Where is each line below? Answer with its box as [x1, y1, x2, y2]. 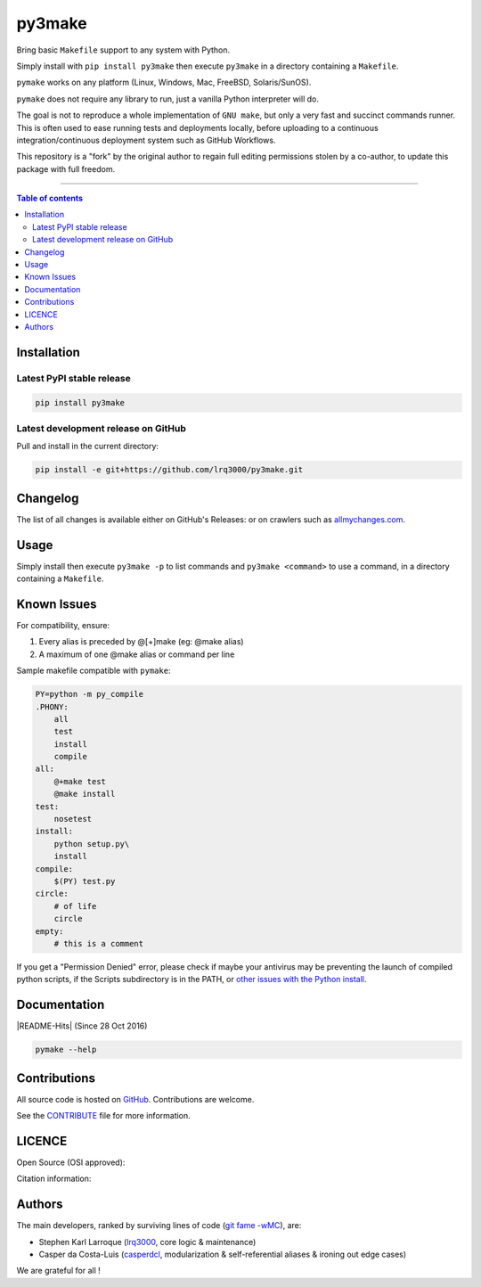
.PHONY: [35, 701, 69, 712]
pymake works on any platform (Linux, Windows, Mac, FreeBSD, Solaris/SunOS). [16, 77, 312, 88]
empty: [35, 926, 64, 936]
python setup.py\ [53, 839, 130, 848]
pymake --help [35, 1045, 97, 1055]
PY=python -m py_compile [35, 689, 144, 700]
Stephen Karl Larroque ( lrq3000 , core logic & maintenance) [38, 1236, 257, 1247]
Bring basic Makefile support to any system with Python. [16, 45, 231, 55]
